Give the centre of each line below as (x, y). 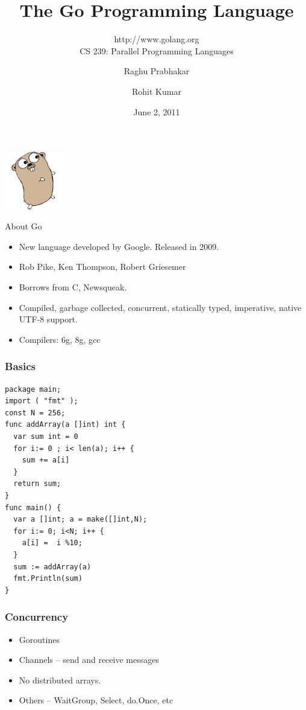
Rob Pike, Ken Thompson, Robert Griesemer (102, 267)
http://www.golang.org (157, 39)
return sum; (37, 484)
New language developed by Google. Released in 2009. (119, 246)
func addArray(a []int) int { (65, 425)
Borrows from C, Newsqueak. (73, 287)
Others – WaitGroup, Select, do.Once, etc (96, 700)
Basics (20, 366)
